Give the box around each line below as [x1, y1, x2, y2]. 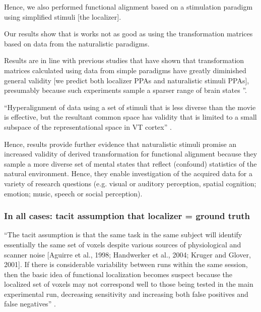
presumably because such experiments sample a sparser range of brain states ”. [4, 85, 247, 95]
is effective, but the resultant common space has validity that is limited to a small [4, 112, 257, 122]
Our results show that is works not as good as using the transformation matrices [4, 28, 253, 39]
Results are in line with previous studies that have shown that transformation [4, 55, 244, 66]
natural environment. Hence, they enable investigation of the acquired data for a [4, 168, 252, 179]
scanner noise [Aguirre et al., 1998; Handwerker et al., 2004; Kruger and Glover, [4, 249, 251, 259]
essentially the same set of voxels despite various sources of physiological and [4, 239, 241, 249]
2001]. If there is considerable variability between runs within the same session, [4, 259, 248, 270]
